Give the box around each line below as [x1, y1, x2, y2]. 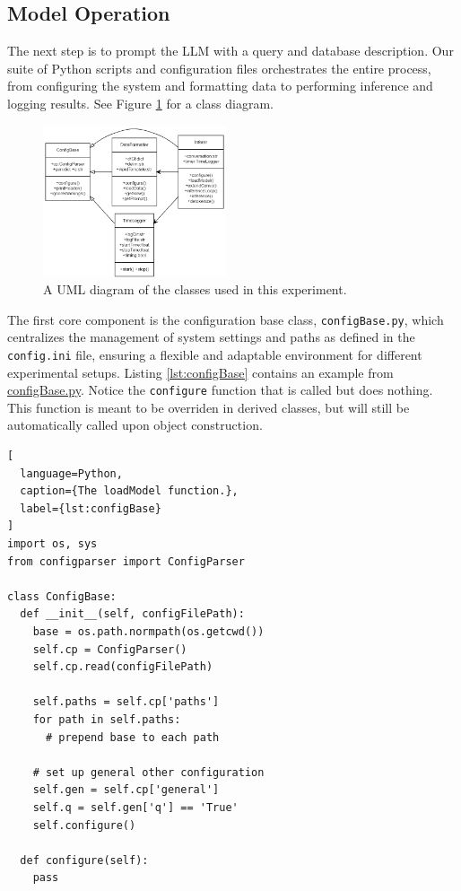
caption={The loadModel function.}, [20, 485, 239, 498]
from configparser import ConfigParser [7, 555, 245, 568]
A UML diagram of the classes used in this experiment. [43, 280, 347, 299]
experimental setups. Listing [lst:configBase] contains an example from [7, 363, 394, 381]
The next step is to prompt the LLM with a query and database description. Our [7, 41, 454, 60]
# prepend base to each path [45, 730, 220, 744]
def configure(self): [20, 853, 149, 867]
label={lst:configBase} [20, 502, 161, 515]
